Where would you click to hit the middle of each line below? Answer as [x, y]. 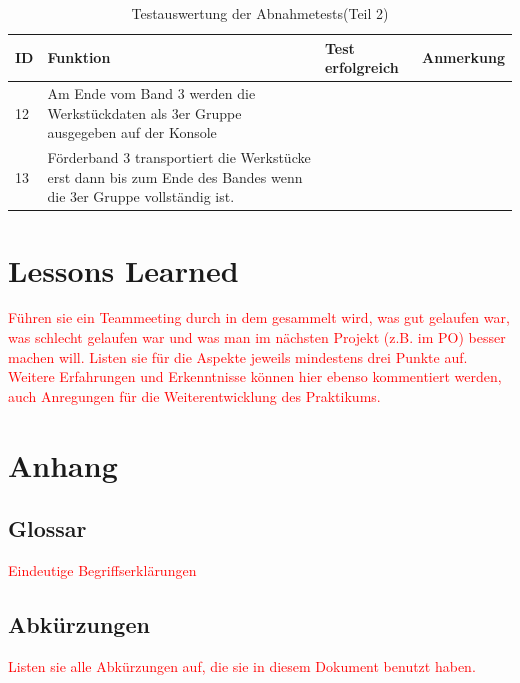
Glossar [47, 528]
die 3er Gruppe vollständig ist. [141, 196]
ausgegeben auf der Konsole [132, 132]
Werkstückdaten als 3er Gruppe [144, 112]
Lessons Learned [123, 269]
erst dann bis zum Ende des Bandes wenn [175, 176]
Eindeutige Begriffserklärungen [102, 570]
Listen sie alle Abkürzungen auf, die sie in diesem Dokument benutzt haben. [242, 665]
